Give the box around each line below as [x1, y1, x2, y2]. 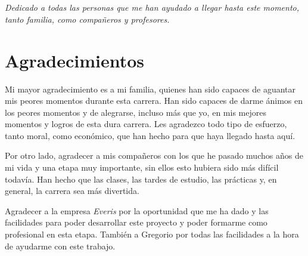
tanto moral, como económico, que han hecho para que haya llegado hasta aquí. [5, 129, 295, 141]
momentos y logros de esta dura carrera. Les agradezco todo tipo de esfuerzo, [5, 118, 287, 130]
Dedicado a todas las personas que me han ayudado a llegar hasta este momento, [5, 1, 299, 14]
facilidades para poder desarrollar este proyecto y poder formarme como [5, 216, 267, 229]
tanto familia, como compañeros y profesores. [5, 13, 170, 25]
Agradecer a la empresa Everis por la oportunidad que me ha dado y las [5, 204, 269, 217]
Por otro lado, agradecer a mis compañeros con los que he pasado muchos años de [5, 149, 303, 162]
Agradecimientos [5, 48, 145, 72]
